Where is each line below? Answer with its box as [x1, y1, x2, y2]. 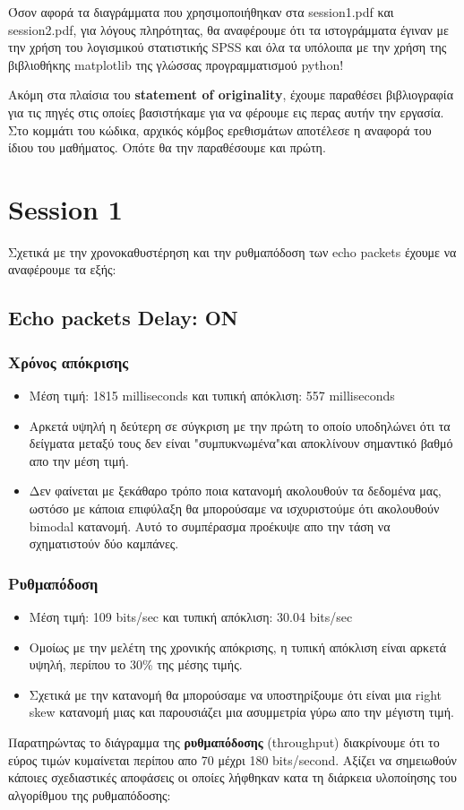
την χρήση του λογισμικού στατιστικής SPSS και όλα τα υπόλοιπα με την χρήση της [8, 38, 447, 56]
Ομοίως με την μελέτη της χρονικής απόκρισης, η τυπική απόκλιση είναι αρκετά [29, 637, 446, 656]
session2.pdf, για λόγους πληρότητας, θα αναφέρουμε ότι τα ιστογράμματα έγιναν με [8, 20, 449, 39]
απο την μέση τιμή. [29, 451, 129, 470]
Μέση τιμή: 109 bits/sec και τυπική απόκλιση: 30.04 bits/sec [29, 607, 353, 626]
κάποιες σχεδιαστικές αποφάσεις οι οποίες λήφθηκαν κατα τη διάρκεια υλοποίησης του [8, 768, 457, 787]
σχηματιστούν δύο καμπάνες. [29, 534, 179, 553]
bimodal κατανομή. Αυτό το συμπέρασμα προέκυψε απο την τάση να [29, 516, 391, 535]
